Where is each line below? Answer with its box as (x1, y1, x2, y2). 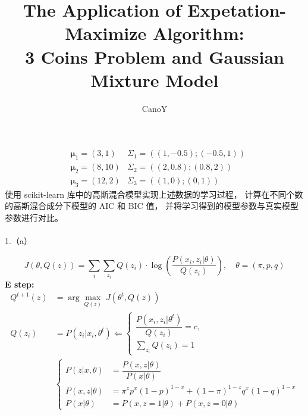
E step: (5, 277, 34, 290)
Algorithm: (152, 21, 244, 45)
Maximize (65, 21, 147, 45)
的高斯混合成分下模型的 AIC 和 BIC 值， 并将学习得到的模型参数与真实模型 (5, 199, 299, 212)
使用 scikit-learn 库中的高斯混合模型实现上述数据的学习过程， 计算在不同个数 (5, 188, 303, 200)
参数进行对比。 (5, 211, 63, 223)
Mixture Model (90, 67, 219, 92)
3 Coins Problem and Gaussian (25, 44, 284, 68)
